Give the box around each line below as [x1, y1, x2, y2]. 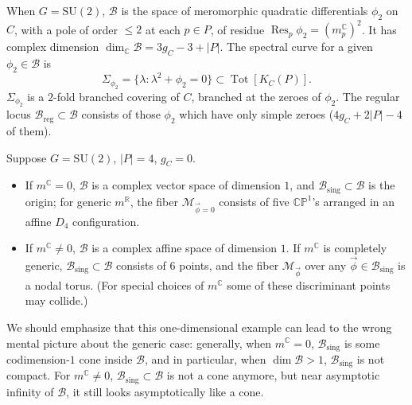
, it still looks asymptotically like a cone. [66, 383, 264, 399]
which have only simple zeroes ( [179, 106, 334, 123]
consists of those [81, 106, 161, 123]
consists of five [219, 193, 290, 209]
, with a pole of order [14, 21, 118, 37]
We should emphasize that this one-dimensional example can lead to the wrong [6, 318, 392, 335]
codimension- [6, 350, 70, 367]
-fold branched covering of [53, 88, 180, 104]
